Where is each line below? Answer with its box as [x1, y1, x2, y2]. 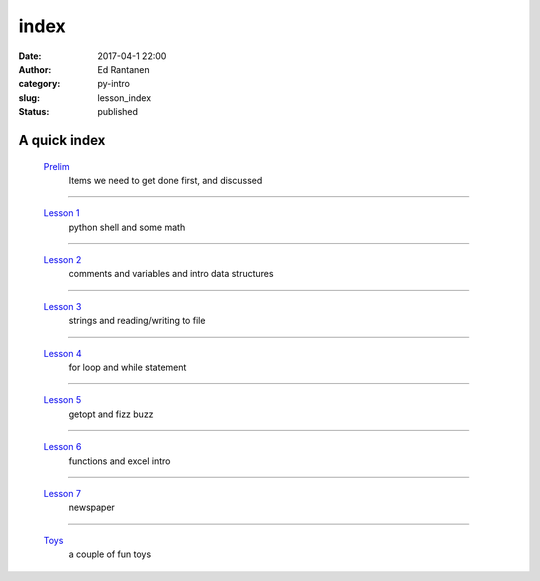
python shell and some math [68, 221, 186, 233]
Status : [18, 106, 50, 118]
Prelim [43, 160, 70, 172]
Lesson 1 [43, 207, 80, 219]
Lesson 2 [43, 254, 82, 266]
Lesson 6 [43, 441, 82, 453]
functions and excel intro [68, 455, 171, 467]
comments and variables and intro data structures [68, 268, 274, 280]
